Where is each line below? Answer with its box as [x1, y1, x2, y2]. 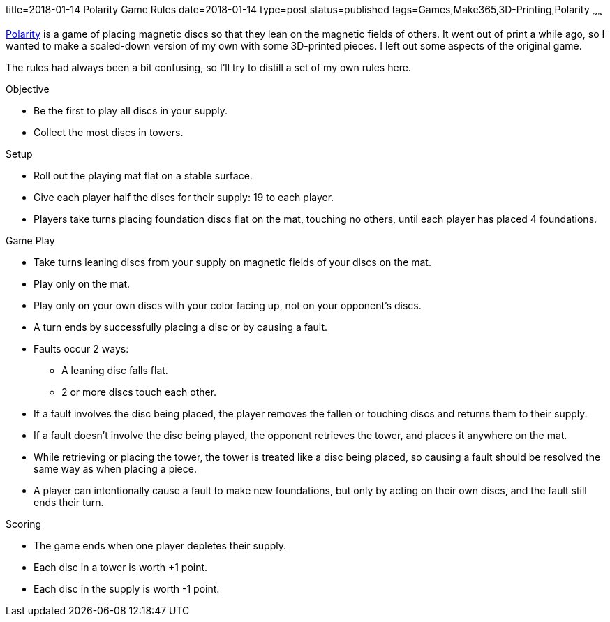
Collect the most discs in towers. [34, 126, 184, 138]
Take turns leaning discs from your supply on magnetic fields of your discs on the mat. [34, 256, 431, 268]
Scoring [6, 517, 42, 530]
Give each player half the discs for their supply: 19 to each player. [34, 191, 334, 203]
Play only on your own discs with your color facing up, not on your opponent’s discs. [34, 299, 422, 311]
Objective [6, 82, 50, 95]
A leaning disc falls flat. [61, 364, 168, 376]
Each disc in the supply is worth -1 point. [34, 582, 220, 595]
